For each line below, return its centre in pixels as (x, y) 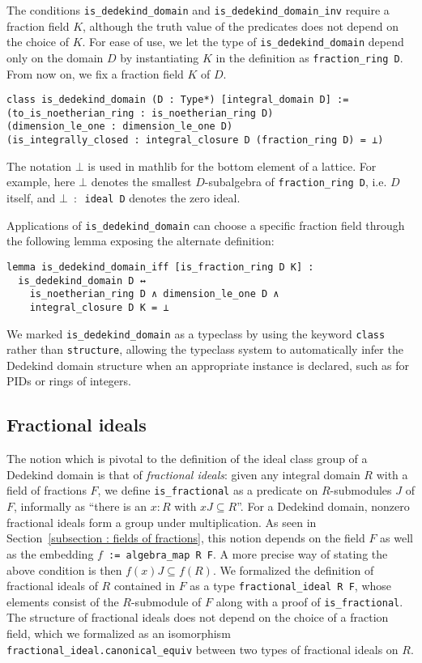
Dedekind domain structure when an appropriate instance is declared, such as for (208, 365)
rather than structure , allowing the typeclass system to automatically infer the (205, 349)
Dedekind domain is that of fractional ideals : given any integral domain (183, 474)
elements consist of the (63, 601)
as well (396, 538)
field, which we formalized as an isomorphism (119, 633)
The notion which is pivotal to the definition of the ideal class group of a (187, 459)
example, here (41, 182)
